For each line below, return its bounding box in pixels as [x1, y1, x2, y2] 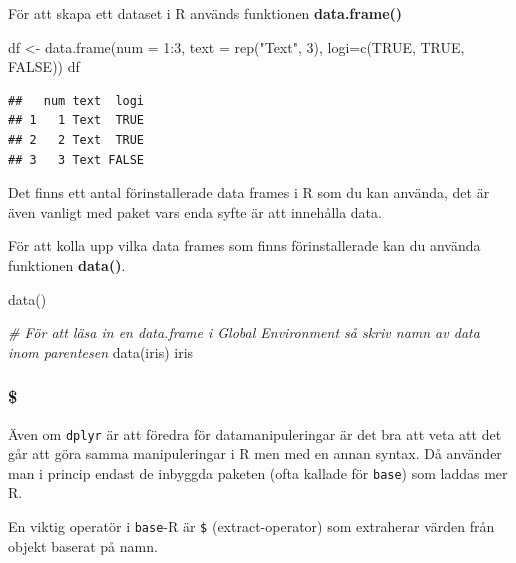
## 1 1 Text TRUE [8, 113, 145, 128]
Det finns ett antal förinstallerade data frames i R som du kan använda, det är [8, 182, 490, 203]
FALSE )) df [8, 56, 80, 77]
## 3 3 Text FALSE [8, 152, 145, 167]
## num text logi [8, 93, 145, 108]
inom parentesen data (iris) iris [8, 341, 194, 362]
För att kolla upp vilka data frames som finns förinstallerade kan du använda [8, 235, 481, 256]
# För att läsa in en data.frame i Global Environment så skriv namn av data [8, 322, 480, 343]
